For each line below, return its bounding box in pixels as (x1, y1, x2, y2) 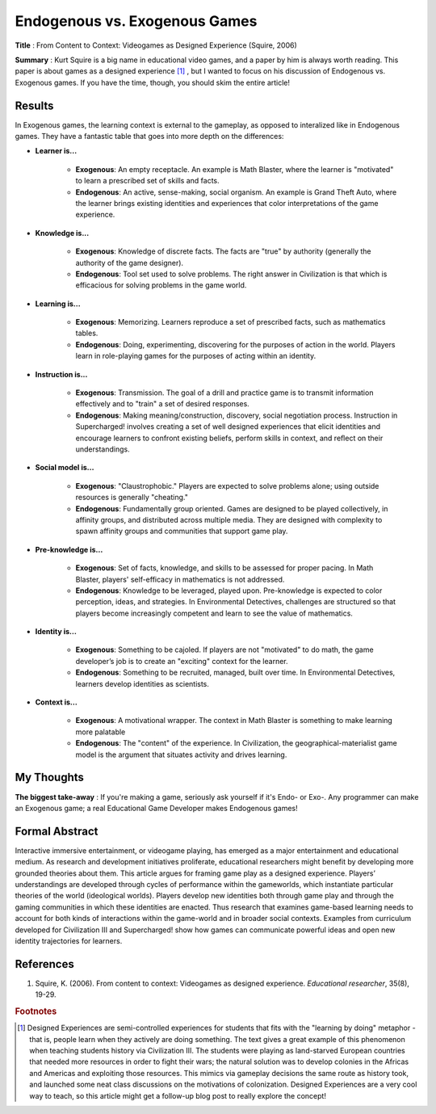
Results (15, 99, 54, 112)
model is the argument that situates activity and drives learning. (75, 750, 287, 759)
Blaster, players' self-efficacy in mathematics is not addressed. (75, 574, 285, 584)
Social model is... (35, 463, 94, 473)
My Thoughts (15, 771, 85, 784)
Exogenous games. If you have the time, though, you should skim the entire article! (15, 78, 291, 87)
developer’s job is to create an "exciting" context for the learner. (75, 656, 288, 666)
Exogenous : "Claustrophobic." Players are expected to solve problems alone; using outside (75, 481, 379, 490)
